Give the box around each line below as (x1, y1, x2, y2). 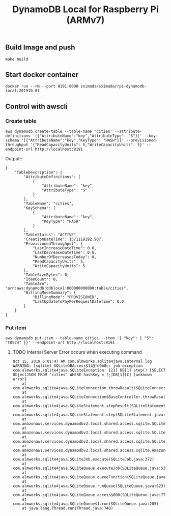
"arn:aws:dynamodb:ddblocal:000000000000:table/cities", (5, 286, 129, 291)
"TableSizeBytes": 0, (23, 272, 70, 278)
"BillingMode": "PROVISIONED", (32, 295, 99, 300)
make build (5, 56, 28, 62)
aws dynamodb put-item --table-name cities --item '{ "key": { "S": (5, 336, 154, 341)
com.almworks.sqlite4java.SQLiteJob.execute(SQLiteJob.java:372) (12, 457, 154, 462)
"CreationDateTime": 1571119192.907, (23, 237, 103, 242)
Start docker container (5, 70, 79, 79)
